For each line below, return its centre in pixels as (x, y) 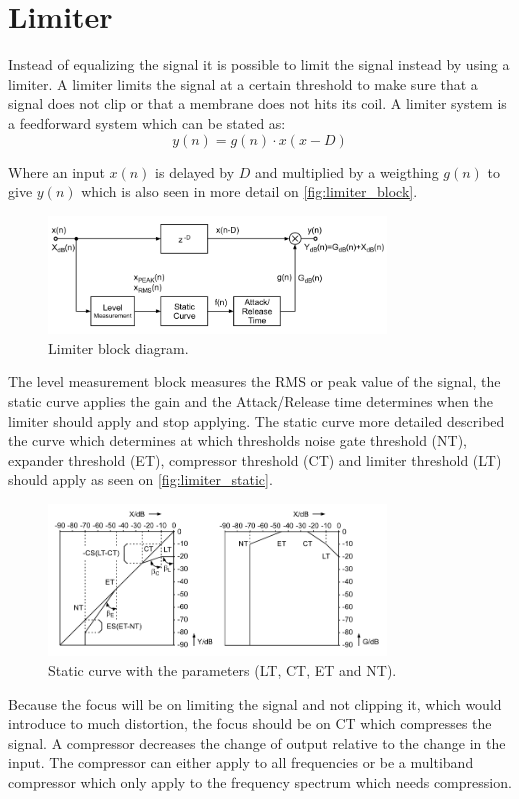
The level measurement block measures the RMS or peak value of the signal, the (254, 381)
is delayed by (195, 171)
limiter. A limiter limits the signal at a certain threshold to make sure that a (243, 83)
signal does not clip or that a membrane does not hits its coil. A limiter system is (257, 103)
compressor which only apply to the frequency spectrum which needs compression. (260, 782)
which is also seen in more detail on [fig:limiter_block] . (249, 191)
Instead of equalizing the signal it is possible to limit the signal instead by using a (259, 64)
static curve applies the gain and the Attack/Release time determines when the (251, 400)
